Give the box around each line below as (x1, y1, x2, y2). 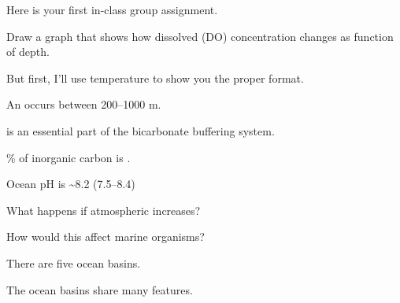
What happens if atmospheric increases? (6, 201, 201, 218)
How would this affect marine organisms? (6, 228, 205, 245)
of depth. (6, 43, 50, 60)
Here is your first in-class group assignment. (6, 2, 218, 17)
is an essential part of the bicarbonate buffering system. (6, 122, 275, 139)
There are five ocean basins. (6, 254, 141, 271)
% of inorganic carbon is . (6, 149, 131, 165)
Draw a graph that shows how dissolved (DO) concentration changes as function (6, 28, 394, 44)
